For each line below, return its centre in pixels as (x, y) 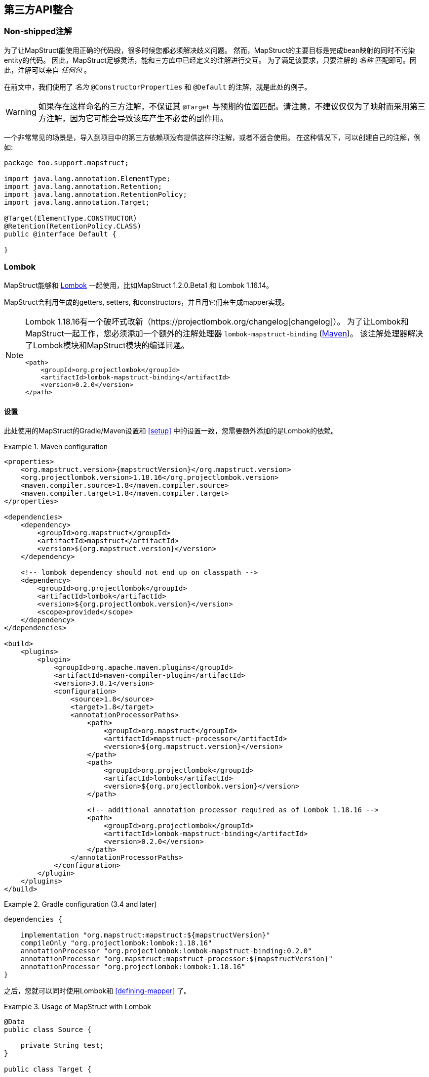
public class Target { (48, 1069)
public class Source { (48, 1029)
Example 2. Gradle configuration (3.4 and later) (80, 904)
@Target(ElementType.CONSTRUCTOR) (71, 218)
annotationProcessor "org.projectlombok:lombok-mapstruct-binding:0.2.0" (166, 951)
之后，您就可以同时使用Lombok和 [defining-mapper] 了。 (97, 990)
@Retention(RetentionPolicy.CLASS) (73, 226)
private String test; (62, 1045)
